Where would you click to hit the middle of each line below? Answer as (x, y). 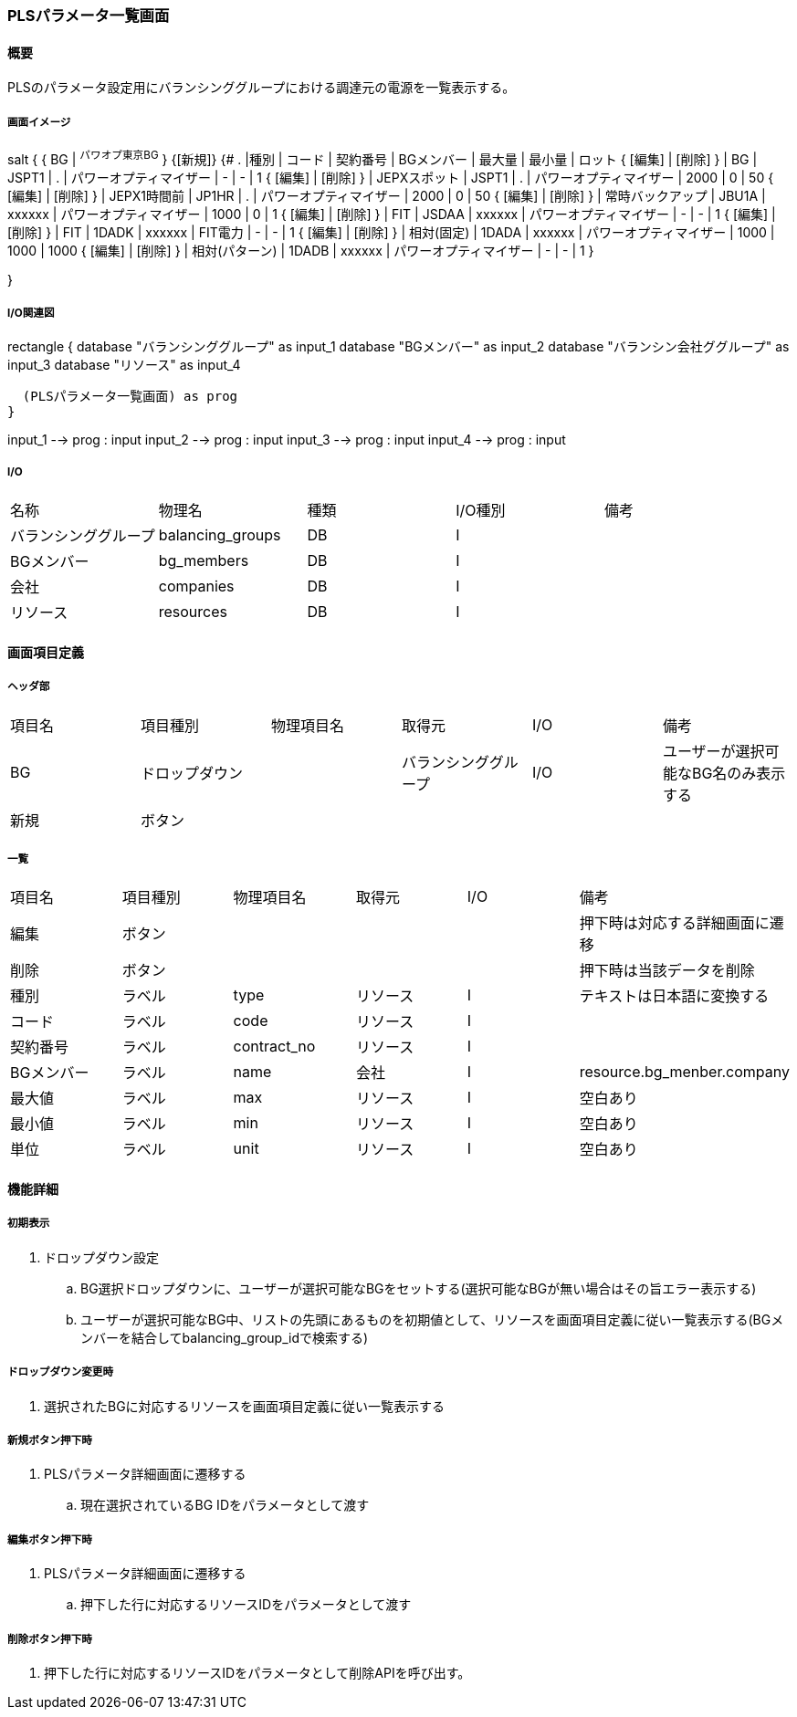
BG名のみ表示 (739, 773)
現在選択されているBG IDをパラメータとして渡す (225, 1505)
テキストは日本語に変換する (674, 996)
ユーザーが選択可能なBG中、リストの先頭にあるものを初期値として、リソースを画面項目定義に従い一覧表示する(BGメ (432, 1319)
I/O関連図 (31, 314)
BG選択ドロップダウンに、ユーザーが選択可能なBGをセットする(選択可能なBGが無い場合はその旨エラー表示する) (419, 1288)
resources (193, 612)
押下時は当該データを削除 (667, 971)
